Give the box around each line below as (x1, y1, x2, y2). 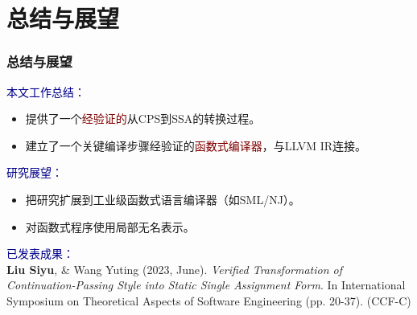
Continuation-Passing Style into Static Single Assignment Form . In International (6, 276, 406, 293)
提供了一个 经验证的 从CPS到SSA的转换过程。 (25, 110, 261, 127)
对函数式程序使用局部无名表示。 (25, 218, 195, 235)
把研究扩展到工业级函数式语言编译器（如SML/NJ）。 (25, 190, 300, 207)
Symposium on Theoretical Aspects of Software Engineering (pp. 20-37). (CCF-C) (6, 292, 411, 309)
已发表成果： (6, 245, 74, 262)
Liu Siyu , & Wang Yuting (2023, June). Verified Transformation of (6, 260, 343, 277)
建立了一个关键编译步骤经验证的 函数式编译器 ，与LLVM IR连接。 (25, 137, 367, 153)
